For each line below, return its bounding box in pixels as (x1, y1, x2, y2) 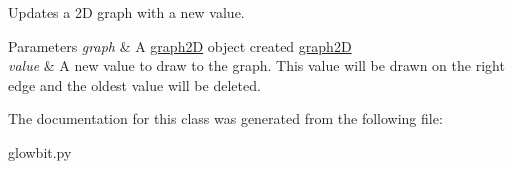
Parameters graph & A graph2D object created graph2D (8, 35, 352, 56)
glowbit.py (8, 141, 72, 162)
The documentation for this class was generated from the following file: (8, 108, 443, 129)
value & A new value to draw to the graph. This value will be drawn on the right (8, 55, 505, 76)
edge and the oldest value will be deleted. (8, 74, 261, 95)
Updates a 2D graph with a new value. (8, 2, 245, 22)
